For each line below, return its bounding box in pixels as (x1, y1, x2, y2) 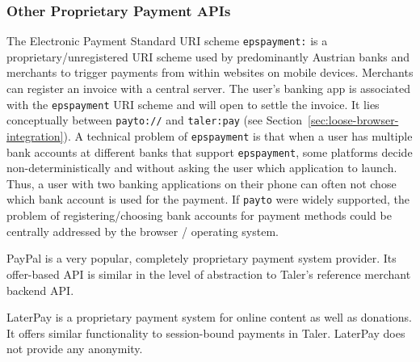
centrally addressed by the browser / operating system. (6, 222, 279, 239)
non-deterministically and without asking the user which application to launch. (6, 159, 397, 176)
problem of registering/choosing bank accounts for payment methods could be (6, 207, 392, 224)
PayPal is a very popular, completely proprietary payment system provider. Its (6, 250, 397, 267)
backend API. (6, 281, 74, 298)
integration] (6, 127, 64, 144)
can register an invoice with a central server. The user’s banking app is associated (6, 80, 411, 97)
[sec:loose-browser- (308, 112, 399, 128)
